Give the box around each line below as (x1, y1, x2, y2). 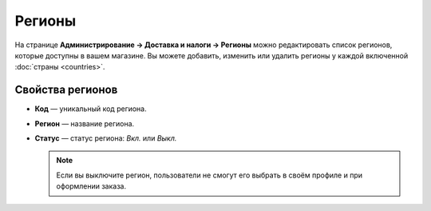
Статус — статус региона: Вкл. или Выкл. (34, 133, 177, 143)
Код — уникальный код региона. (34, 104, 147, 113)
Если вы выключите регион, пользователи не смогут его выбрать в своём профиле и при (56, 170, 363, 180)
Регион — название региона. (34, 118, 135, 128)
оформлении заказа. (56, 181, 127, 191)
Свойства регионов (14, 83, 118, 97)
